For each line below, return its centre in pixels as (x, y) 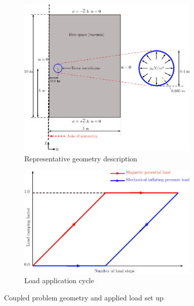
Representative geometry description (81, 158)
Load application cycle (59, 280)
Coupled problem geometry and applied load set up (84, 297)
